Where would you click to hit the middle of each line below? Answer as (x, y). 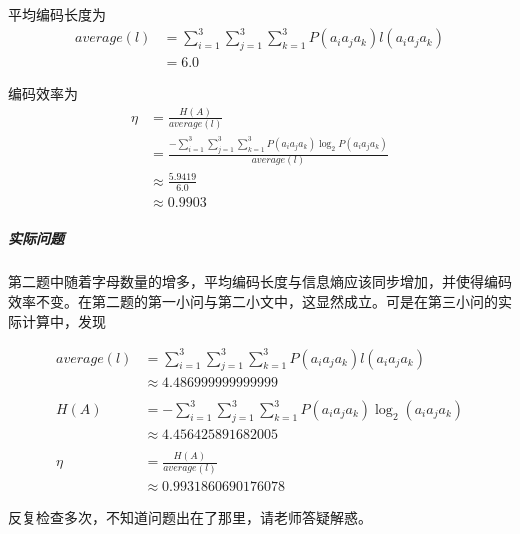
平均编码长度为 (57, 14)
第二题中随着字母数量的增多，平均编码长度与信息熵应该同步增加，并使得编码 (260, 281)
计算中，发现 (63, 320)
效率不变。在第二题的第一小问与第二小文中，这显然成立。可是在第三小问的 (253, 300)
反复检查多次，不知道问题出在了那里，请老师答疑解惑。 (190, 516)
